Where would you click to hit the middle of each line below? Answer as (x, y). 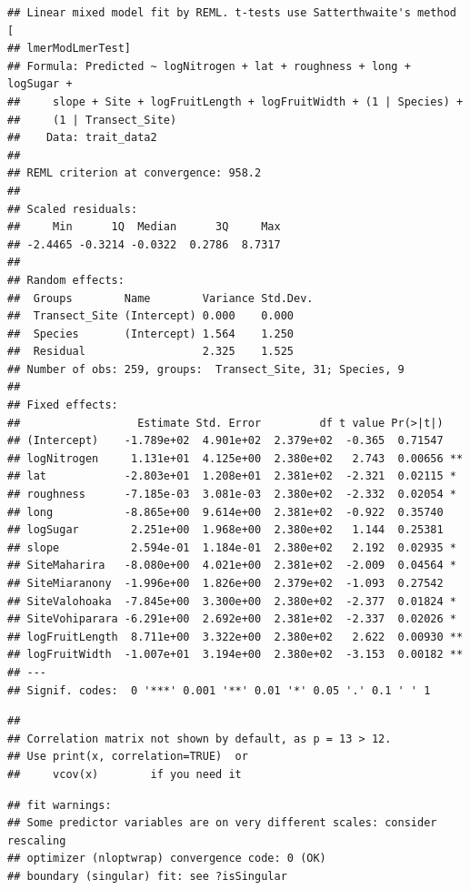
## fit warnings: (60, 805)
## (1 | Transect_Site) (92, 120)
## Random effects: (66, 280)
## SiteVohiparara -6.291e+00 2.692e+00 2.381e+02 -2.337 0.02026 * (232, 619)
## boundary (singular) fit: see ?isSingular (147, 876)
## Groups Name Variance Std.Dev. (160, 298)
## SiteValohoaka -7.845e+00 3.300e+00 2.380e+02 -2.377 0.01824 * (232, 601)
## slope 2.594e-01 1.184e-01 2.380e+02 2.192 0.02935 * (232, 547)
